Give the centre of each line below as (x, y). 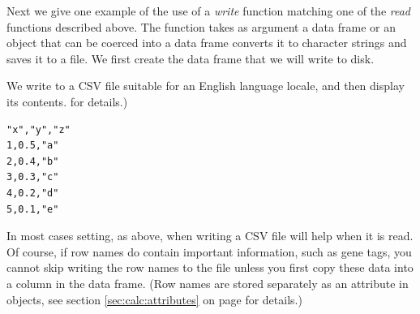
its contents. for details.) (67, 101)
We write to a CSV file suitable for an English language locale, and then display (206, 86)
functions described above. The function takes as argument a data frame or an (201, 26)
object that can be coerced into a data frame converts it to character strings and (207, 43)
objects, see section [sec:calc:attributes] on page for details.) (154, 299)
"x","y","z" (39, 129)
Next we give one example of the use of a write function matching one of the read (209, 11)
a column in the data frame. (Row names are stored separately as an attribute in (208, 283)
